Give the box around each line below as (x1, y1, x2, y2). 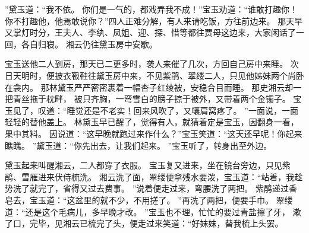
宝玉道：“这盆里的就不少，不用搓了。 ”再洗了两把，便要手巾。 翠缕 (29, 193, 293, 206)
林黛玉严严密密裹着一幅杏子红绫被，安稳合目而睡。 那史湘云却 (49, 81, 294, 93)
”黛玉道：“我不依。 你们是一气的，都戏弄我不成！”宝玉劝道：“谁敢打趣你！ (5, 3, 298, 15)
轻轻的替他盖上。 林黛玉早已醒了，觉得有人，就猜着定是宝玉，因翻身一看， (5, 116, 299, 128)
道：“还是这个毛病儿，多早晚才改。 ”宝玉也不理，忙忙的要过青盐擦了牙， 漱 (5, 205, 301, 218)
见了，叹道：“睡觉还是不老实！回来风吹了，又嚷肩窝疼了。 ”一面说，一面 (12, 104, 298, 116)
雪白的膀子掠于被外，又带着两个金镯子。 (132, 92, 291, 105)
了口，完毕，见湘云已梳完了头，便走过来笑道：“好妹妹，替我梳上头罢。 (5, 217, 283, 229)
